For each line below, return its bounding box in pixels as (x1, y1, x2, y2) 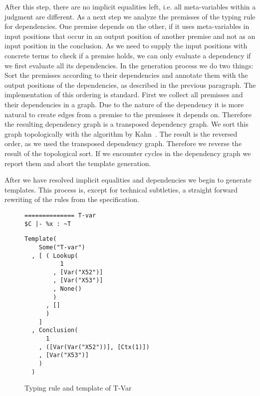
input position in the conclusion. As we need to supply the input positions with (4, 40, 248, 51)
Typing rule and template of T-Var (24, 383, 132, 393)
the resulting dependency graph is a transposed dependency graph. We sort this (4, 119, 249, 129)
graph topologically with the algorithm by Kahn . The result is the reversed (4, 128, 238, 139)
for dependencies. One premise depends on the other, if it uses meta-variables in (4, 21, 250, 31)
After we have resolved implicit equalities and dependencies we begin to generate (4, 175, 252, 185)
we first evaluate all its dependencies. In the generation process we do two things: (4, 60, 254, 70)
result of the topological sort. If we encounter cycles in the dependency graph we (4, 148, 251, 158)
